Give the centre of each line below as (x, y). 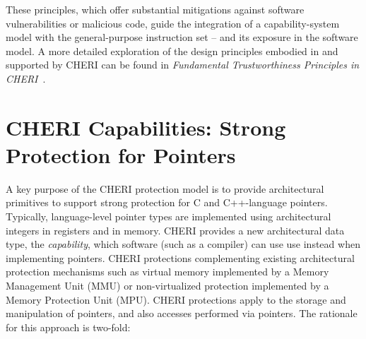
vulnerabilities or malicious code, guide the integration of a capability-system (173, 23)
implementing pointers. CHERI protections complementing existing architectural (180, 257)
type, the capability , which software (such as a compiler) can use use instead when (183, 244)
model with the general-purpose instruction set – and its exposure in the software (182, 37)
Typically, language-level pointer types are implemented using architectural (169, 216)
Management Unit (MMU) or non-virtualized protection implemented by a (167, 286)
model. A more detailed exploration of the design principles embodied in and (172, 50)
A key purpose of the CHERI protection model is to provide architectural (165, 188)
